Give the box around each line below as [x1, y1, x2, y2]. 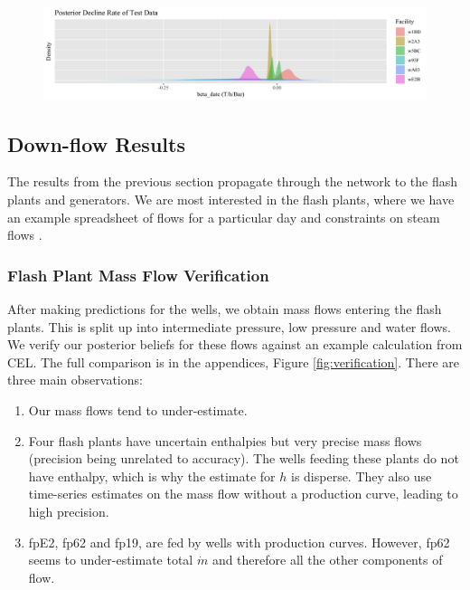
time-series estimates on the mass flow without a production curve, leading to [28, 484, 458, 503]
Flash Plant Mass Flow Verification [7, 263, 269, 286]
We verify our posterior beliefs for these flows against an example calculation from [7, 335, 463, 354]
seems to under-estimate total [28, 550, 193, 569]
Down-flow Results [7, 129, 185, 157]
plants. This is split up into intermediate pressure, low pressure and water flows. [7, 317, 451, 336]
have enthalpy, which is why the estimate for [28, 466, 276, 485]
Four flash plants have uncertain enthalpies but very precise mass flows [28, 431, 422, 450]
